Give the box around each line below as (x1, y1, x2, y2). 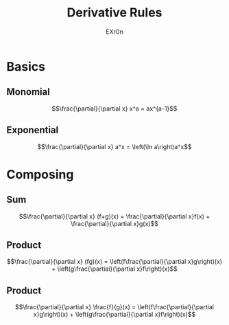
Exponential (6, 124, 59, 136)
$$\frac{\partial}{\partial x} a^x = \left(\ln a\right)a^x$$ (37, 142, 192, 150)
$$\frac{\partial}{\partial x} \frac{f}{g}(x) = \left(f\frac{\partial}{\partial (15, 303, 214, 311)
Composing (6, 166, 74, 182)
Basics (6, 58, 46, 74)
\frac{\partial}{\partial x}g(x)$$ (71, 219, 158, 227)
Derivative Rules (67, 5, 162, 21)
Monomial (6, 86, 51, 98)
